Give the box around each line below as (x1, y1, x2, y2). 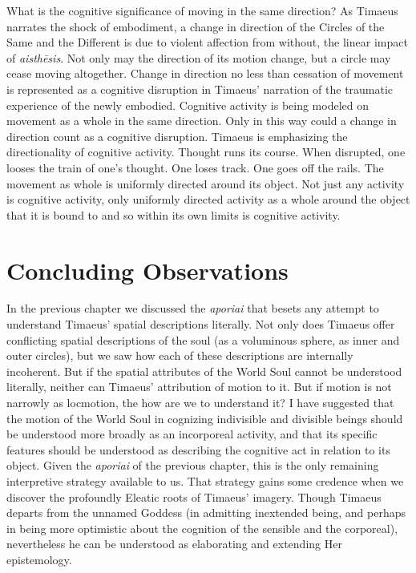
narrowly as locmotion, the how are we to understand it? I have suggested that (6, 394, 394, 410)
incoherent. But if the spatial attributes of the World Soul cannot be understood (6, 362, 402, 379)
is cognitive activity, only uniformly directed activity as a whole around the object (6, 191, 410, 208)
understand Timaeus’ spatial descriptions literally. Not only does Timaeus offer (6, 316, 395, 333)
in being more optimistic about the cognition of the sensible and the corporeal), (6, 519, 398, 536)
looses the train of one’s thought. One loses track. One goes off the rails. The (6, 159, 384, 176)
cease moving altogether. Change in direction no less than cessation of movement (6, 65, 404, 82)
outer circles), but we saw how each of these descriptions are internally (6, 347, 353, 364)
